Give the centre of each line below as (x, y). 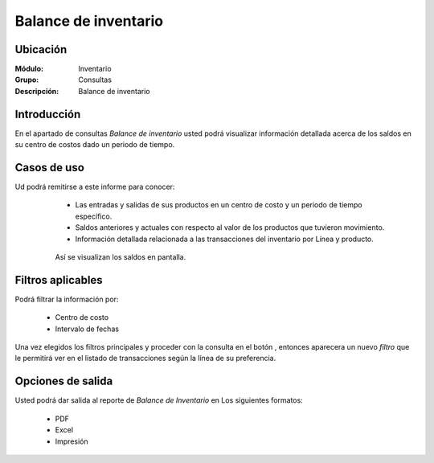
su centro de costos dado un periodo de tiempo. (95, 145)
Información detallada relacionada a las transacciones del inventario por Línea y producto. (224, 239)
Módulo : (29, 69)
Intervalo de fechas (87, 329)
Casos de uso (49, 168)
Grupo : (27, 80)
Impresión (72, 441)
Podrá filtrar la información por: (67, 299)
